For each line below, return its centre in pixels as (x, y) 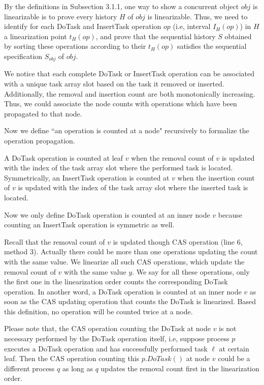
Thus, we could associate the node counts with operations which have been (121, 103)
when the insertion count (216, 177)
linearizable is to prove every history (61, 16)
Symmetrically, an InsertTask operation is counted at (87, 177)
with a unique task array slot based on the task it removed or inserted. (114, 84)
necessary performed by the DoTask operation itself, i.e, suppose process (117, 338)
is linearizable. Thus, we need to (197, 16)
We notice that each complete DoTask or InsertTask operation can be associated (129, 73)
